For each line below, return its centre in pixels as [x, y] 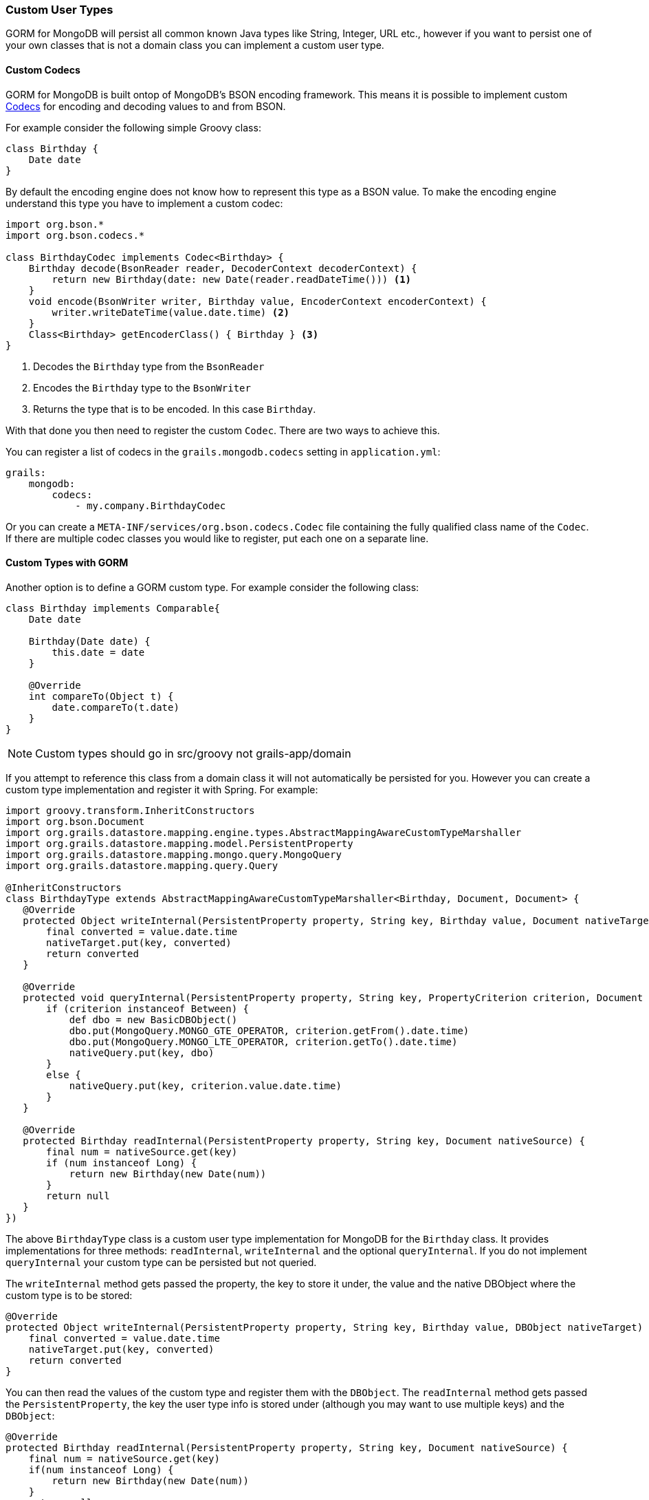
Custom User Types [59, 10]
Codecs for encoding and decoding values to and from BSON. [146, 106]
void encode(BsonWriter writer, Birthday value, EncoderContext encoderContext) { [257, 301]
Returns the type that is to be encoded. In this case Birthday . [175, 409]
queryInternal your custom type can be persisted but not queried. [161, 1262]
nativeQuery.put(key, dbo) [142, 1052]
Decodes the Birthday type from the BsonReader [149, 366]
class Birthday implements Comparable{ [113, 608]
